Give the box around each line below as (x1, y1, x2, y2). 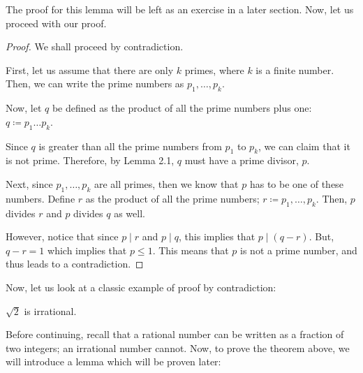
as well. (114, 205, 145, 220)
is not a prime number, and (240, 242, 357, 257)
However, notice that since (6, 229, 119, 244)
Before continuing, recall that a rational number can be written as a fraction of (6, 327, 344, 342)
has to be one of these (249, 176, 343, 191)
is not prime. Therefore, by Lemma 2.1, (6, 153, 175, 168)
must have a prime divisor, (184, 153, 299, 168)
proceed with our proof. (6, 15, 107, 30)
